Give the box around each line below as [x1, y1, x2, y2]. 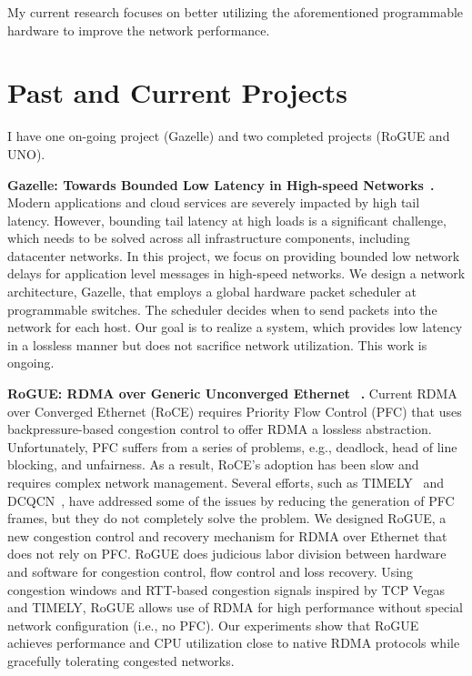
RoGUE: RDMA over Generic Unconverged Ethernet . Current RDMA [7, 384, 457, 403]
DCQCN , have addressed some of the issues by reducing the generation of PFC [7, 490, 455, 510]
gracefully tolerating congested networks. [7, 651, 235, 670]
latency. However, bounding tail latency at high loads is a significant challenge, [7, 210, 447, 229]
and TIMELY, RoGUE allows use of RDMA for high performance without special [7, 598, 463, 617]
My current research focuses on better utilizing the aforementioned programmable [7, 3, 464, 21]
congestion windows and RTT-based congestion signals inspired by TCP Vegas [7, 580, 445, 599]
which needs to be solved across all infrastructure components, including [7, 228, 410, 247]
